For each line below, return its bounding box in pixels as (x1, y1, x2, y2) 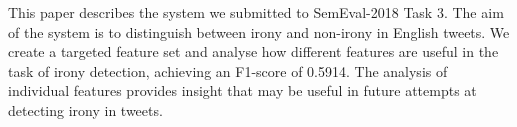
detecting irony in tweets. (8, 99, 163, 120)
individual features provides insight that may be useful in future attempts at (8, 80, 477, 101)
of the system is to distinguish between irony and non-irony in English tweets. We (8, 21, 510, 42)
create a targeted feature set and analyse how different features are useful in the (8, 41, 499, 62)
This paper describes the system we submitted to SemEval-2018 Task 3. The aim (8, 2, 504, 22)
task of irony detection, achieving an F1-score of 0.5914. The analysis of (8, 60, 448, 81)
